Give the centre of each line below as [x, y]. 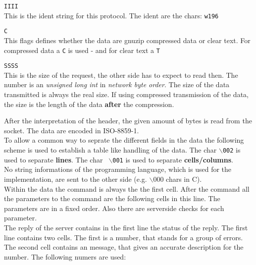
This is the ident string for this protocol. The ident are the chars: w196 [111, 15]
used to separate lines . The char [53, 159]
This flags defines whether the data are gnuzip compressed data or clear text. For [127, 40]
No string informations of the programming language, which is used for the [118, 169]
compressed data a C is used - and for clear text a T [82, 50]
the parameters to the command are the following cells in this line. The [112, 198]
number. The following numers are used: [65, 256]
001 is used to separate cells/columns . [173, 159]
